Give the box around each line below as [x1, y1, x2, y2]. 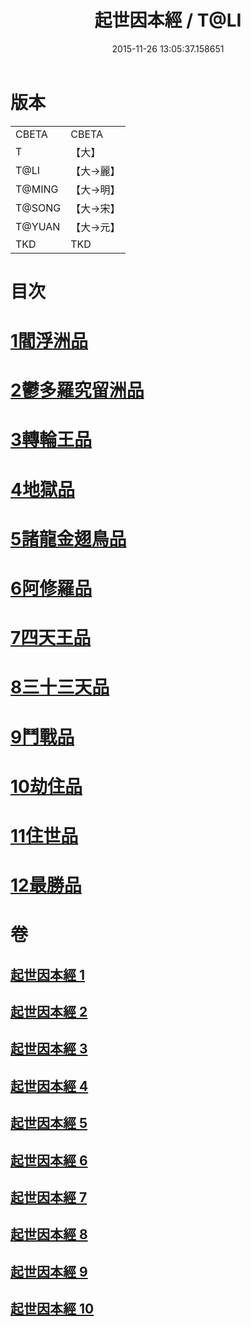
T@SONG [15, 201, 62, 215]
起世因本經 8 [10, 1226, 88, 1243]
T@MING [15, 182, 59, 196]
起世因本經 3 [10, 1041, 88, 1058]
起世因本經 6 [10, 1152, 88, 1169]
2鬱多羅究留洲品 [10, 379, 145, 402]
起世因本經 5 [10, 1115, 88, 1132]
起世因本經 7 [10, 1189, 88, 1206]
